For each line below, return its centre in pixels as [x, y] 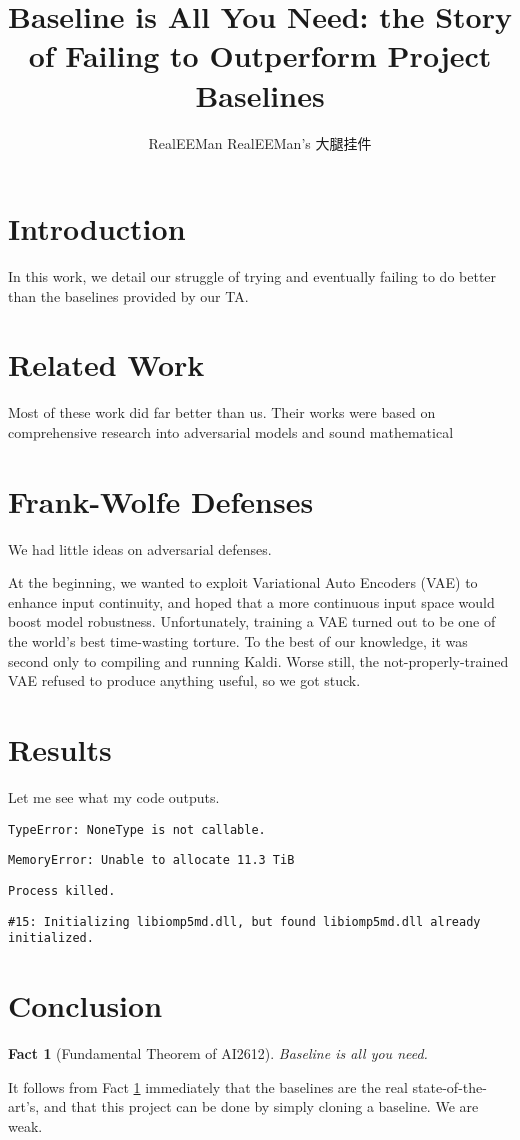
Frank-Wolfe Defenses [161, 500]
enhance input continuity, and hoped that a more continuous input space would [251, 601]
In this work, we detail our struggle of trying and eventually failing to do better [252, 276]
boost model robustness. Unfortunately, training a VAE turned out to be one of [252, 621]
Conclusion [85, 1005]
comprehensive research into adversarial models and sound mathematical [231, 431]
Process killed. [62, 890]
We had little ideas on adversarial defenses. [140, 548]
